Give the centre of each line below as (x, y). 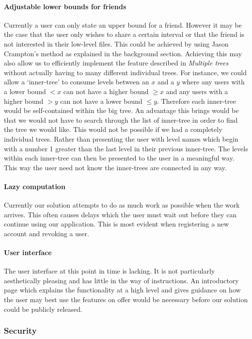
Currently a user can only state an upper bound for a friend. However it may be (123, 24)
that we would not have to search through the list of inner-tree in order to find (121, 120)
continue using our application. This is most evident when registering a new (117, 224)
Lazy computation (35, 186)
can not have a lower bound (101, 101)
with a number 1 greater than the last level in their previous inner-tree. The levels (126, 148)
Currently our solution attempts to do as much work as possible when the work (122, 205)
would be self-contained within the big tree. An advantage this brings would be (121, 110)
